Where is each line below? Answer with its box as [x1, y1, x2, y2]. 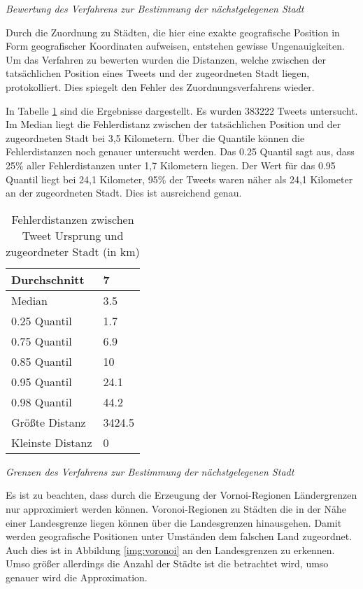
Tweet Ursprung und [22, 227, 124, 243]
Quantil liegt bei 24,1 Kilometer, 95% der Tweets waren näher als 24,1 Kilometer [6, 171, 353, 186]
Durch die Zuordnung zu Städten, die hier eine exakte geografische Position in [6, 24, 340, 39]
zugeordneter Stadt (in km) [6, 243, 140, 260]
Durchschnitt [11, 271, 85, 288]
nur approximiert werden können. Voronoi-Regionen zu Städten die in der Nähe [6, 501, 346, 516]
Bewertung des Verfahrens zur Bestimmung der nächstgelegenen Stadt [6, 1, 304, 15]
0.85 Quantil [11, 353, 72, 369]
